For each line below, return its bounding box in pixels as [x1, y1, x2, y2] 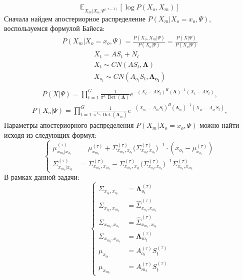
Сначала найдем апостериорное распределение [4, 13, 145, 23]
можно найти [199, 120, 239, 130]
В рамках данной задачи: [4, 172, 79, 182]
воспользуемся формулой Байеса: [4, 23, 105, 33]
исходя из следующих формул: [4, 129, 97, 140]
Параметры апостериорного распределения [4, 120, 134, 130]
